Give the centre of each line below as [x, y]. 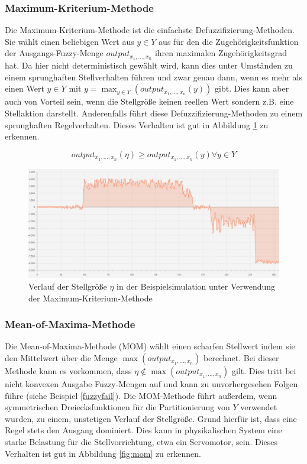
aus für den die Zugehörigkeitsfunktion [229, 41]
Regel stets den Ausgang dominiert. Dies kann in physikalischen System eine [143, 430]
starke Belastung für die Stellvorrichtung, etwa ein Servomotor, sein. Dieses [141, 441]
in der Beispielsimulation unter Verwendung [196, 286]
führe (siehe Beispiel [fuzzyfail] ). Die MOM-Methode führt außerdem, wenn [141, 395]
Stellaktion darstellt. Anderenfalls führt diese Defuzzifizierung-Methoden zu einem [154, 113]
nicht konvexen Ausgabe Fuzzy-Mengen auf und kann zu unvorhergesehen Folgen [151, 383]
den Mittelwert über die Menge [61, 357]
